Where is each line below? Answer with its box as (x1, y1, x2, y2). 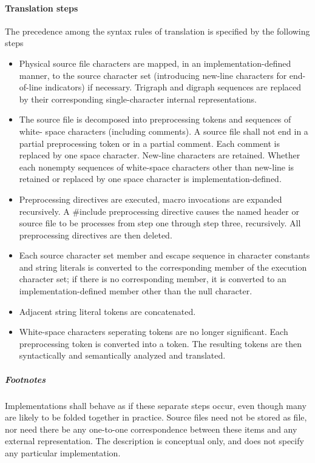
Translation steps (5, 1, 78, 14)
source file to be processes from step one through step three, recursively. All (19, 217, 301, 229)
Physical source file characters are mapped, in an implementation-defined (19, 56, 291, 69)
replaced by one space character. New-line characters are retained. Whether (19, 149, 300, 161)
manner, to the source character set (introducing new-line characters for (19, 69, 287, 81)
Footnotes (5, 373, 46, 385)
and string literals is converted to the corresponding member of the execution (19, 260, 307, 273)
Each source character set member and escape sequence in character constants (19, 249, 310, 262)
